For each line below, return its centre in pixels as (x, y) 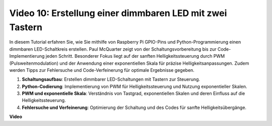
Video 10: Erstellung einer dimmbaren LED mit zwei (118, 13)
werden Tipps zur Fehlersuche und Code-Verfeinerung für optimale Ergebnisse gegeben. (102, 70)
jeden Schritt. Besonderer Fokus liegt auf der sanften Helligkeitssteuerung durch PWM (135, 56)
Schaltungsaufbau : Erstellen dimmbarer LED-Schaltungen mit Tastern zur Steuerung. (111, 79)
